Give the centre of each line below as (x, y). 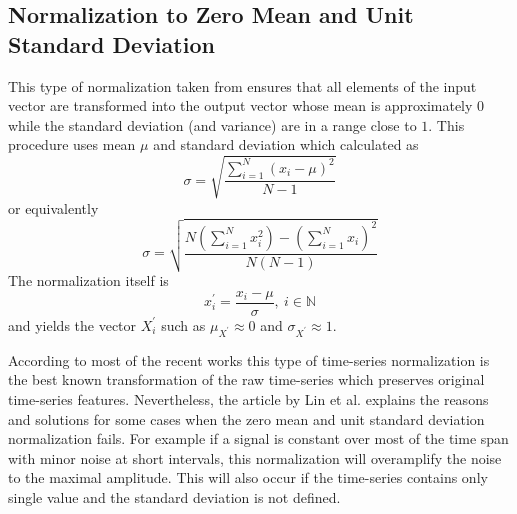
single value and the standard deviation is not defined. (174, 496)
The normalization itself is (88, 280)
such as (183, 324)
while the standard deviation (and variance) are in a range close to (212, 124)
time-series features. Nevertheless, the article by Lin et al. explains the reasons (248, 398)
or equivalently (53, 207)
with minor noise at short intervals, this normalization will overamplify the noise (255, 457)
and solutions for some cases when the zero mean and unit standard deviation (246, 418)
